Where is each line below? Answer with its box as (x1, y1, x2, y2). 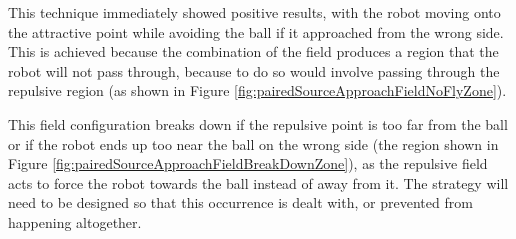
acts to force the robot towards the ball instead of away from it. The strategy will (8, 172, 509, 193)
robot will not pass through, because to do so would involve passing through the (8, 60, 500, 81)
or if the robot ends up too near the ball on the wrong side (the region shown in (8, 133, 499, 154)
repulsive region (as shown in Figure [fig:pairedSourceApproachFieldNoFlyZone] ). (8, 80, 507, 101)
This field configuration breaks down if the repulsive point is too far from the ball (8, 113, 508, 134)
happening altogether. (8, 211, 142, 232)
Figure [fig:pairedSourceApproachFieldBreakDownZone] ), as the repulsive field (8, 153, 488, 174)
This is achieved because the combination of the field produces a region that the (8, 41, 499, 62)
